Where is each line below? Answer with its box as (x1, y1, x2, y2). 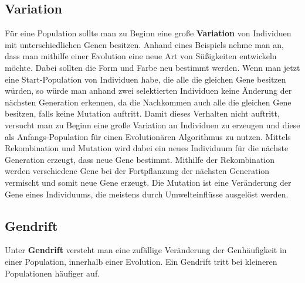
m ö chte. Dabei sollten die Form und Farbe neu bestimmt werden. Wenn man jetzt (5, 61, 300, 73)
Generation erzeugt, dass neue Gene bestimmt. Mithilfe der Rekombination (5, 153, 275, 165)
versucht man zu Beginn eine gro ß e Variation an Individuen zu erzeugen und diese (5, 118, 300, 131)
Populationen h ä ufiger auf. (5, 267, 100, 279)
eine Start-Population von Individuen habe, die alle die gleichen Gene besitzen (5, 73, 286, 85)
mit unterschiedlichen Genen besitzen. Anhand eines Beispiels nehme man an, (5, 38, 284, 50)
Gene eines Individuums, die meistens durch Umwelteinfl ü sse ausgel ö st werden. (5, 187, 289, 200)
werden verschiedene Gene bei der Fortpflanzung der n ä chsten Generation (5, 165, 270, 177)
